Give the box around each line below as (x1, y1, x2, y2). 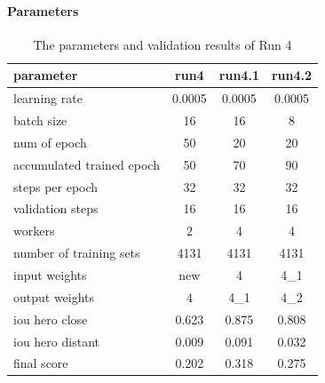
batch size (13, 111, 67, 130)
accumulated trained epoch (13, 155, 160, 173)
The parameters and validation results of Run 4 (33, 35, 292, 53)
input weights (13, 265, 87, 283)
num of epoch (13, 132, 87, 151)
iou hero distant (13, 331, 99, 350)
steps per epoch (13, 177, 99, 195)
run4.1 (218, 66, 259, 84)
